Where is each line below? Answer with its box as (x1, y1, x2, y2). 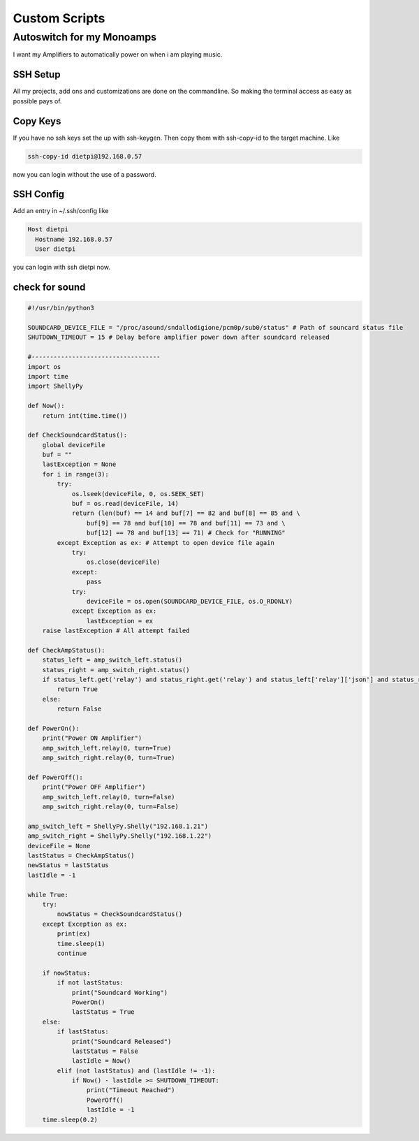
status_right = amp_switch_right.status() (42, 666, 190, 674)
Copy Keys (13, 115, 61, 127)
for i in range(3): (42, 470, 110, 478)
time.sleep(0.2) (42, 1115, 98, 1124)
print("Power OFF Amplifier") (42, 783, 146, 791)
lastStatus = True (71, 1008, 135, 1016)
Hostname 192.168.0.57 (35, 235, 113, 243)
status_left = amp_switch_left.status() (42, 656, 183, 664)
